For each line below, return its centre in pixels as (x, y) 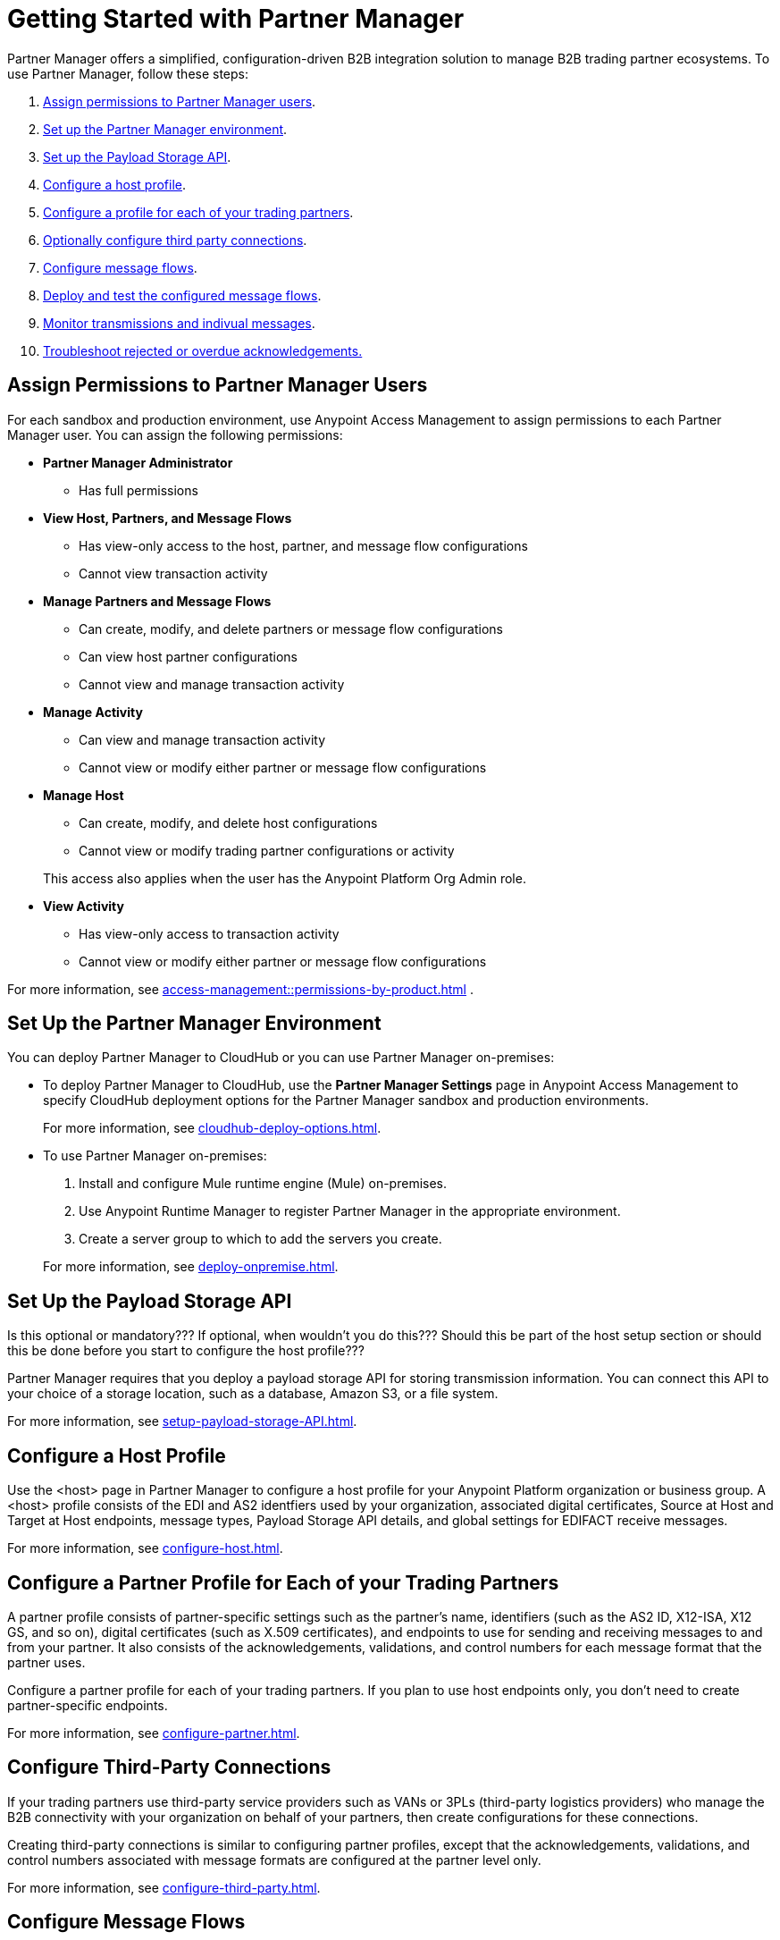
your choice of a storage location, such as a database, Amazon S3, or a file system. (253, 1394)
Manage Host (84, 795)
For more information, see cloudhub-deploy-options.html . (212, 1128)
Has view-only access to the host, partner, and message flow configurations (303, 545)
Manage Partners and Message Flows (157, 601)
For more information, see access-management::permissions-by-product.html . (240, 989)
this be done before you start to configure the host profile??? (186, 1351)
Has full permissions (138, 490)
